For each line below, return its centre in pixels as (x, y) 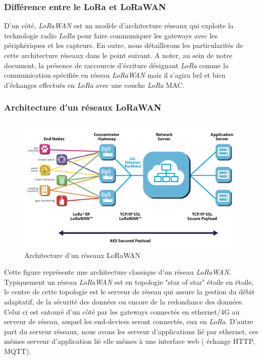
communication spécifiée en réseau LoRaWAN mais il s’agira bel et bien (115, 75)
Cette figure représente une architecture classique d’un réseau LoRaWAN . (118, 272)
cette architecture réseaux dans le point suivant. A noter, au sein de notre (118, 55)
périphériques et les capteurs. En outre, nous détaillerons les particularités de (124, 45)
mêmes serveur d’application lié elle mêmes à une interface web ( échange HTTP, (129, 341)
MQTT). (18, 351)
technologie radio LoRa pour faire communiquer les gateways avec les (111, 35)
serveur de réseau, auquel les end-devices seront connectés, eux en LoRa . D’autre (129, 321)
